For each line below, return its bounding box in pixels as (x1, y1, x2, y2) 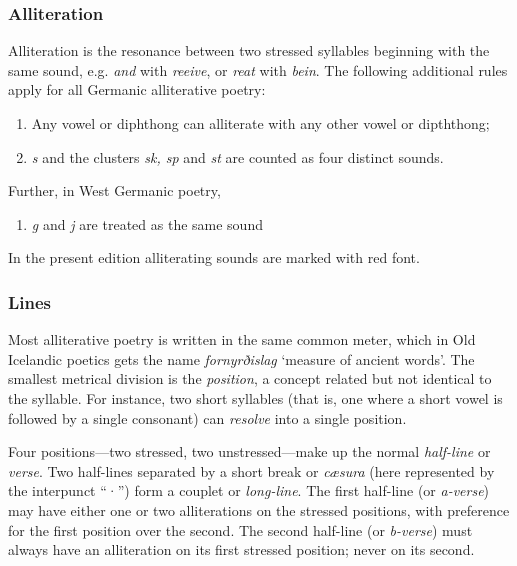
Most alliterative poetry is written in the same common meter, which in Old (8, 329, 476, 350)
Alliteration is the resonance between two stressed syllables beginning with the (8, 40, 490, 61)
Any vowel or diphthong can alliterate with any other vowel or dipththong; (31, 113, 490, 133)
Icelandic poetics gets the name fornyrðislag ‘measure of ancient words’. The (8, 348, 475, 369)
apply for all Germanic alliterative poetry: (8, 79, 266, 100)
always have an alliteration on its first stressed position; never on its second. (8, 539, 475, 560)
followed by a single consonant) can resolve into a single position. (8, 407, 407, 428)
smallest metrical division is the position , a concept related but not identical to (8, 368, 492, 389)
